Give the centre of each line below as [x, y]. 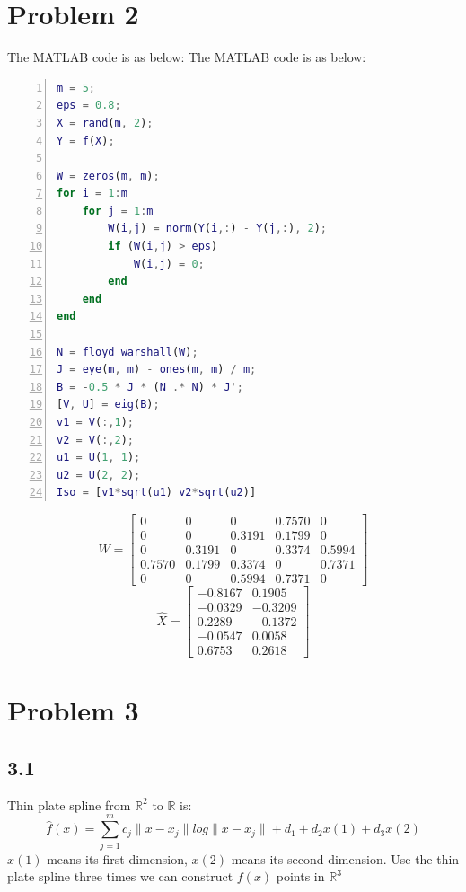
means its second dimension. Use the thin [345, 858]
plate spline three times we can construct [120, 876]
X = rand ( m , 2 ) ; [105, 123]
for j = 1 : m [118, 211]
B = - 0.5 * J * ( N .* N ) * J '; [150, 387]
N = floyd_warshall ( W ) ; [127, 352]
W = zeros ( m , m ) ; [108, 176]
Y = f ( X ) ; [86, 141]
